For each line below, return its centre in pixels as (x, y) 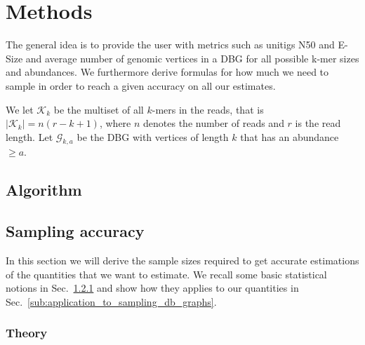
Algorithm (44, 190)
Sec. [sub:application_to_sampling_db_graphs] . (111, 301)
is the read (318, 123)
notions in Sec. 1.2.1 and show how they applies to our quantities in (152, 288)
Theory (27, 333)
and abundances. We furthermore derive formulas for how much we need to (167, 72)
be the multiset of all (99, 109)
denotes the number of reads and (214, 123)
